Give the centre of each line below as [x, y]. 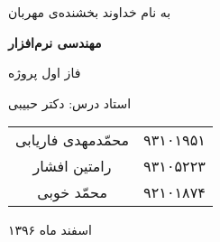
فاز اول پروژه [45, 73]
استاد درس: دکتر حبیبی [70, 102]
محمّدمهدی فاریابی [73, 140]
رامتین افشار [72, 166]
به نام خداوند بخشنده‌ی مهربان [90, 12]
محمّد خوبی [72, 192]
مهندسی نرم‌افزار [55, 42]
